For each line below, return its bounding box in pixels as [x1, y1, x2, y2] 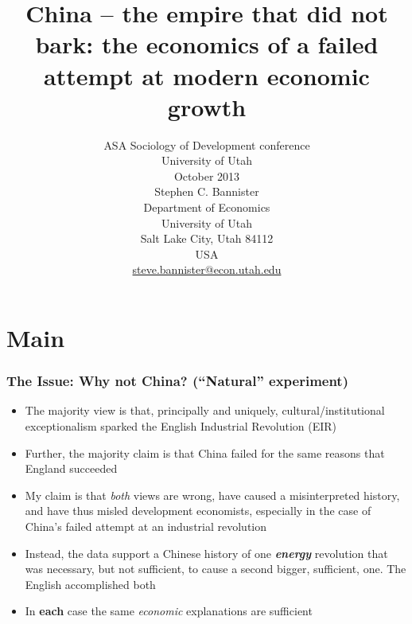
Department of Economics [143, 199, 270, 216]
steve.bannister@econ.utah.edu [132, 261, 282, 278]
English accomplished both [25, 575, 156, 592]
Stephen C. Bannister [154, 183, 259, 200]
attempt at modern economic [44, 59, 370, 92]
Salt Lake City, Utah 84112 [140, 230, 274, 247]
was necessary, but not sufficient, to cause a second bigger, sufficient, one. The [25, 560, 406, 577]
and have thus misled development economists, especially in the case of [25, 502, 371, 519]
